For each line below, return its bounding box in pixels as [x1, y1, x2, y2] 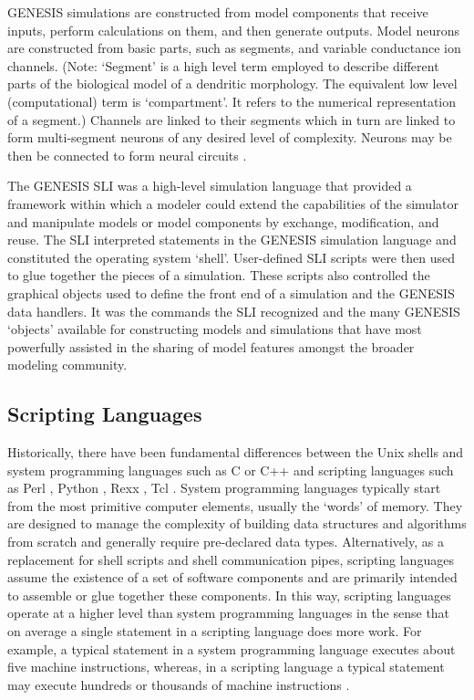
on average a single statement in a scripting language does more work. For [7, 622, 422, 641]
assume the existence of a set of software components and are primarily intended [7, 568, 458, 587]
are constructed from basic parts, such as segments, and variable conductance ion [7, 38, 461, 57]
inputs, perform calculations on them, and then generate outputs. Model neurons [7, 20, 459, 39]
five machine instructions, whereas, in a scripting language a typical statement [7, 657, 445, 676]
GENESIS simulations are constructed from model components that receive [7, 3, 428, 21]
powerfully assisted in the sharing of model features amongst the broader [7, 337, 415, 356]
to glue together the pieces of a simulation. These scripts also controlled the [7, 266, 430, 285]
